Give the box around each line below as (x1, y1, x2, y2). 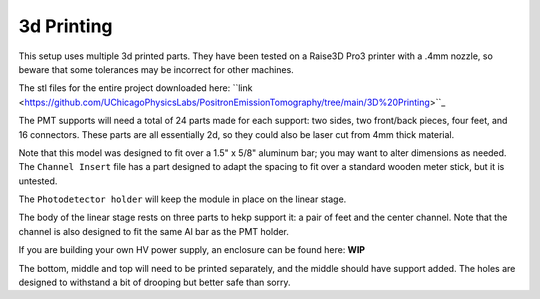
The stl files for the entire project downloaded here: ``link (18, 82, 253, 94)
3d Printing (18, 15, 114, 37)
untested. (18, 175, 58, 187)
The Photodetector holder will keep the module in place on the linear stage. (18, 193, 347, 205)
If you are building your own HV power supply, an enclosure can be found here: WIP (18, 244, 365, 256)
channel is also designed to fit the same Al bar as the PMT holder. (18, 225, 290, 237)
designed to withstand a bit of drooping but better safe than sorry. (18, 276, 291, 289)
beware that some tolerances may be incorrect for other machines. (18, 63, 294, 75)
